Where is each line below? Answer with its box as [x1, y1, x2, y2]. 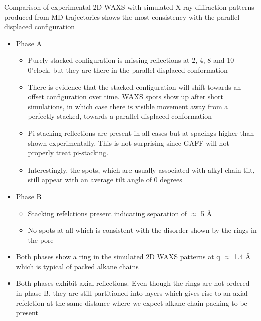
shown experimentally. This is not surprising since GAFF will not [28, 137, 229, 148]
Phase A [16, 38, 42, 48]
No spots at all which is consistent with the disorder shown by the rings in [28, 225, 257, 235]
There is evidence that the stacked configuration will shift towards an [28, 81, 241, 92]
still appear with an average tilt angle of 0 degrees [28, 174, 182, 185]
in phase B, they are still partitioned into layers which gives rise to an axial [16, 288, 248, 298]
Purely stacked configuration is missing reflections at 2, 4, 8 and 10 [28, 55, 234, 65]
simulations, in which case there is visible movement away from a [28, 101, 228, 111]
